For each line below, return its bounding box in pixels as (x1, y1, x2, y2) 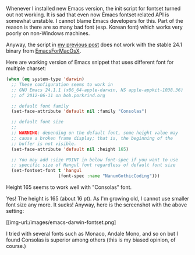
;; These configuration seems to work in (11, 81, 114, 87)
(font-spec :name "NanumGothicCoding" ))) (58, 173, 160, 179)
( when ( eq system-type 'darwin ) (6, 76, 84, 82)
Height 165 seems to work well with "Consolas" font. (6, 184, 132, 191)
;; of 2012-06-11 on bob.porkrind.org (11, 92, 106, 98)
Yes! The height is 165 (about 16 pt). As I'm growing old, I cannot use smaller (6, 195, 189, 202)
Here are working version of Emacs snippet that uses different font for (6, 58, 174, 66)
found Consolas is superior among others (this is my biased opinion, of (6, 236, 176, 243)
